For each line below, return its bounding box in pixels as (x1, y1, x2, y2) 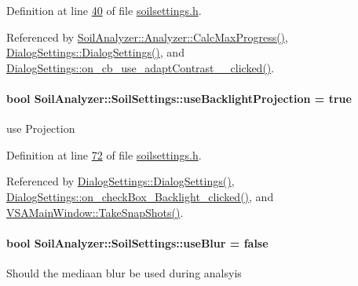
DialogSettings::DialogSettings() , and (6, 44, 184, 60)
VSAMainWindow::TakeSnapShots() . (6, 203, 184, 220)
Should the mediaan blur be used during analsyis (6, 264, 242, 280)
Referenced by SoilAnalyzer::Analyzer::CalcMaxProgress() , (6, 28, 288, 45)
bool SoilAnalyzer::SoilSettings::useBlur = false (6, 234, 268, 251)
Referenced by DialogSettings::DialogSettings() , (6, 173, 235, 189)
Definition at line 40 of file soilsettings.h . (6, 2, 202, 18)
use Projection (6, 120, 75, 137)
